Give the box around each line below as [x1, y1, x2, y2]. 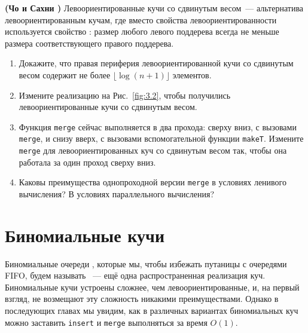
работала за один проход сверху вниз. [19, 155, 156, 168]
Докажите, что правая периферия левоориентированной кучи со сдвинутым [19, 57, 294, 69]
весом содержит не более [19, 68, 111, 81]
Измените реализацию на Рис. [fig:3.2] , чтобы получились [19, 88, 231, 101]
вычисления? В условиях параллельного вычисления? [19, 187, 215, 200]
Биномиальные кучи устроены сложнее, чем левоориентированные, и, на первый [5, 280, 300, 293]
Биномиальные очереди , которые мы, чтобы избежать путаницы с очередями [5, 257, 287, 270]
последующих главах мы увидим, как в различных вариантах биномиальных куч [5, 304, 298, 317]
